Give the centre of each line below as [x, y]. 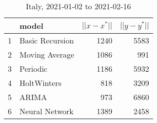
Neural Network [47, 111]
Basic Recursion [47, 40]
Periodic [34, 69]
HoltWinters [40, 83]
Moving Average [47, 54]
